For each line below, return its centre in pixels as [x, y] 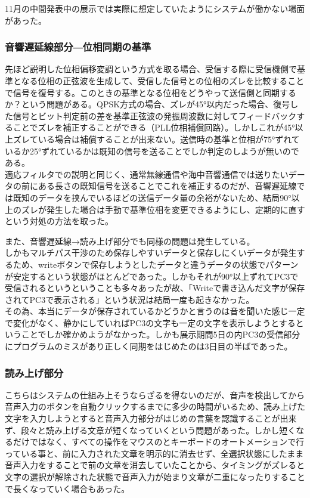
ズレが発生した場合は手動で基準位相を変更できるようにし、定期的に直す [163, 209]
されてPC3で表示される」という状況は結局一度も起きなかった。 [130, 299]
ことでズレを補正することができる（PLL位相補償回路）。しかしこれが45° [154, 127]
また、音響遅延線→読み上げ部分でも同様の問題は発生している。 [130, 241]
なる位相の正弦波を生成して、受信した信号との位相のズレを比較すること [163, 81]
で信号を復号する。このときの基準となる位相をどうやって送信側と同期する [151, 92]
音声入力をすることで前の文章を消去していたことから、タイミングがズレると [155, 465]
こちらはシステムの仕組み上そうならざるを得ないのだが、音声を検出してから [155, 395]
